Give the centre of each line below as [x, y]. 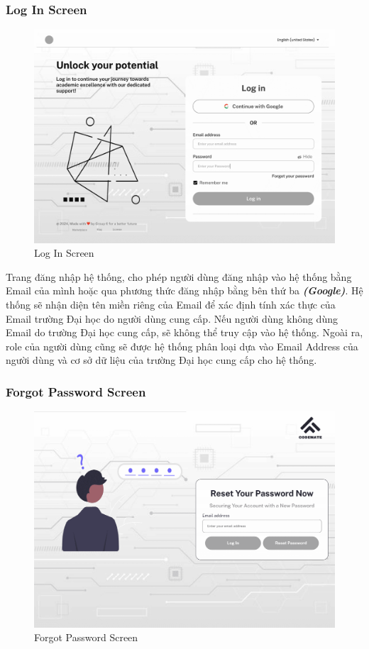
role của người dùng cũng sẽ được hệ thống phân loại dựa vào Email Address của [182, 346]
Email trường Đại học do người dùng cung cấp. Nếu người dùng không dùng [172, 318]
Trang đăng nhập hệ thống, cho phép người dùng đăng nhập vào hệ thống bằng [179, 276]
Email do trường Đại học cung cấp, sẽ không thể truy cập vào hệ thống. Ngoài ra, [184, 332]
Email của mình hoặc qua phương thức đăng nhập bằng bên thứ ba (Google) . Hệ [184, 290]
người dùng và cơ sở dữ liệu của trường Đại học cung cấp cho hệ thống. [161, 360]
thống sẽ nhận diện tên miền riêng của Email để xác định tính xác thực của [171, 305]
